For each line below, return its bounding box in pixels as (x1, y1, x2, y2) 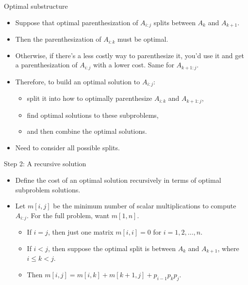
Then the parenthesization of (15, 34, 101, 44)
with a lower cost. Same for (93, 60, 174, 70)
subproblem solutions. (15, 184, 81, 194)
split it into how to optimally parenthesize (27, 93, 152, 103)
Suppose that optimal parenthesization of (15, 17, 138, 27)
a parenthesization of (15, 60, 78, 70)
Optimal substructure (4, 1, 68, 11)
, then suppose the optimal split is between (48, 243, 176, 253)
